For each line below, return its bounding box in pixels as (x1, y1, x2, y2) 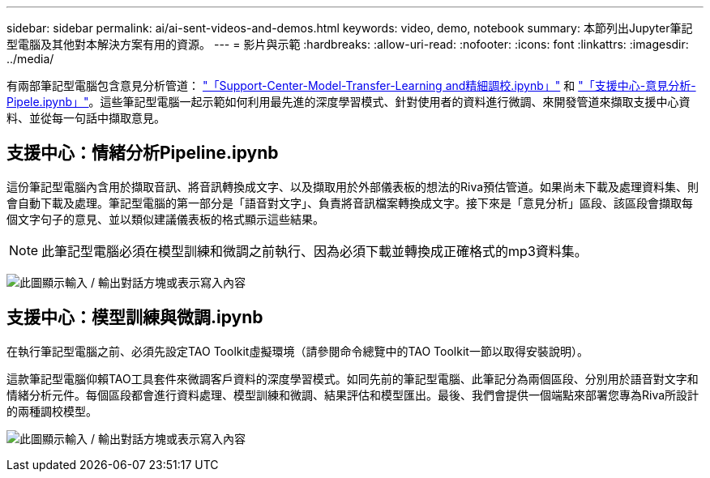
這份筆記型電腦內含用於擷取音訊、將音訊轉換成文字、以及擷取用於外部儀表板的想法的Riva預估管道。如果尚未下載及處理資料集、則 (6, 179, 699, 194)
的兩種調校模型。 (6, 403, 97, 418)
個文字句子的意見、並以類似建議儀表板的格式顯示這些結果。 (6, 211, 324, 226)
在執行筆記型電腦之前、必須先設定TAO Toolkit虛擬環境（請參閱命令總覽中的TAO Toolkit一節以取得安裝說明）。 (6, 344, 588, 358)
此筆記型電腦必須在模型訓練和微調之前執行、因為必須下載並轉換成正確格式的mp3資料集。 (41, 242, 588, 259)
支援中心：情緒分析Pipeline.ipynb (6, 143, 279, 164)
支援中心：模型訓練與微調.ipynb (6, 307, 263, 328)
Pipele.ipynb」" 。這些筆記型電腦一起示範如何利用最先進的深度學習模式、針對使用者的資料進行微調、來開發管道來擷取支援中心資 (6, 95, 691, 109)
